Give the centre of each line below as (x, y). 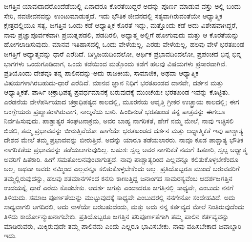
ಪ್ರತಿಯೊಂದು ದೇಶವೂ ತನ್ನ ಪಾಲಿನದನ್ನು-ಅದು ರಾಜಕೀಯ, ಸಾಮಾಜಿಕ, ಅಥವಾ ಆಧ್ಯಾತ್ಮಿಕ (101, 73)
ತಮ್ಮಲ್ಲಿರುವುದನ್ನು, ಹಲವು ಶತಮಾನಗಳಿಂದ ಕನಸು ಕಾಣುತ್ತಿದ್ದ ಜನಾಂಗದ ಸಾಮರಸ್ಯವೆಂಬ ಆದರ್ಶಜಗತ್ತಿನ (118, 178)
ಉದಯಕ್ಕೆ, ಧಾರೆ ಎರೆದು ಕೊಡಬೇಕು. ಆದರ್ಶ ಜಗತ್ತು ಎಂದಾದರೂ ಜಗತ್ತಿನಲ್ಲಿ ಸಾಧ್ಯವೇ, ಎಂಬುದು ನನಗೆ (119, 188)
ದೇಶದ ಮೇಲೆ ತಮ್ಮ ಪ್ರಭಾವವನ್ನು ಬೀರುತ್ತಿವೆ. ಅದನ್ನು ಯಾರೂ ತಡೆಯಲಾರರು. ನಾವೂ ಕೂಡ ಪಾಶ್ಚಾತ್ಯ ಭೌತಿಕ (124, 140)
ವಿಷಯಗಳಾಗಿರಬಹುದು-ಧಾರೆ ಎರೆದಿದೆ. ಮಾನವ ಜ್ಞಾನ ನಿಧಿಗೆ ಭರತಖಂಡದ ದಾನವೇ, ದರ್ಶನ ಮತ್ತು (114, 82)
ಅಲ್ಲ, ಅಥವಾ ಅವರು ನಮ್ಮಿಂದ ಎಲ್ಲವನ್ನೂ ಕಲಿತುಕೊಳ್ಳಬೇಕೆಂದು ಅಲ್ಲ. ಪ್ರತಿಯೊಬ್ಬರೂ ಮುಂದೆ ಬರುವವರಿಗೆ (122, 169)
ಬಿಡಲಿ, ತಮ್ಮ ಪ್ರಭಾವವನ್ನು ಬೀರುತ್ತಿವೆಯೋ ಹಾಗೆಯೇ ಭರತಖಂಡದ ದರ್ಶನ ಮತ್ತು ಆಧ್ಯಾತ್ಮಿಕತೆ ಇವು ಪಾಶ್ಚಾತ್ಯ (124, 130)
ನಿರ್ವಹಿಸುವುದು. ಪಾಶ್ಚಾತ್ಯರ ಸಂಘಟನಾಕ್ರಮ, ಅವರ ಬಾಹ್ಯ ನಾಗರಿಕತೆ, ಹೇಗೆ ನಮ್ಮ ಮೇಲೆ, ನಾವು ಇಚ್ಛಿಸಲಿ (119, 121)
